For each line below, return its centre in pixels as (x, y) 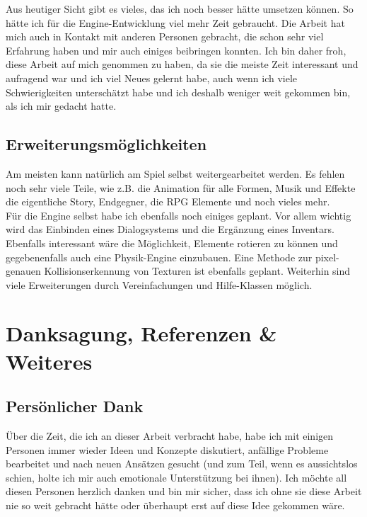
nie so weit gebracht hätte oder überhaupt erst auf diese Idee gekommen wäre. (175, 505)
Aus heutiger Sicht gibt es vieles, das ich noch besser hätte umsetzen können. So (180, 8)
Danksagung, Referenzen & (141, 333)
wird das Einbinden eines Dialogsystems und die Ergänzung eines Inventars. (170, 229)
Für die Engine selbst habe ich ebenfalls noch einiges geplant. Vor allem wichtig (179, 215)
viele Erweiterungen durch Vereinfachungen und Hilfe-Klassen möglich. (159, 284)
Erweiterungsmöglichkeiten (106, 144)
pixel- (327, 257)
